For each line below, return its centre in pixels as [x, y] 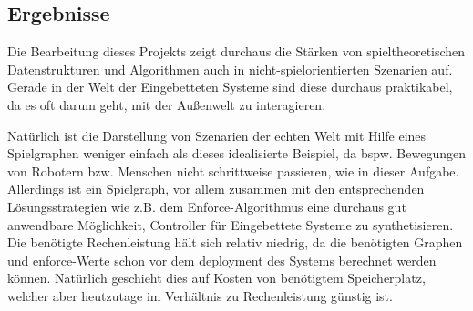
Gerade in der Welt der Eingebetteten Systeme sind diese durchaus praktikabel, [230, 87]
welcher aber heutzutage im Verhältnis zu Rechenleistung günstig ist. [200, 295]
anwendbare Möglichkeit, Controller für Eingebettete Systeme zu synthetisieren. [231, 224]
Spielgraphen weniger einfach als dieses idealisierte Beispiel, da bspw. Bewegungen [236, 153]
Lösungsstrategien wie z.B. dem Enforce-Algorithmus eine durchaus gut [207, 206]
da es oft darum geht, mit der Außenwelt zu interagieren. [167, 104]
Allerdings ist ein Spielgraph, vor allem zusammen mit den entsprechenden [216, 189]
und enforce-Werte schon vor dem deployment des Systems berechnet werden [222, 260]
